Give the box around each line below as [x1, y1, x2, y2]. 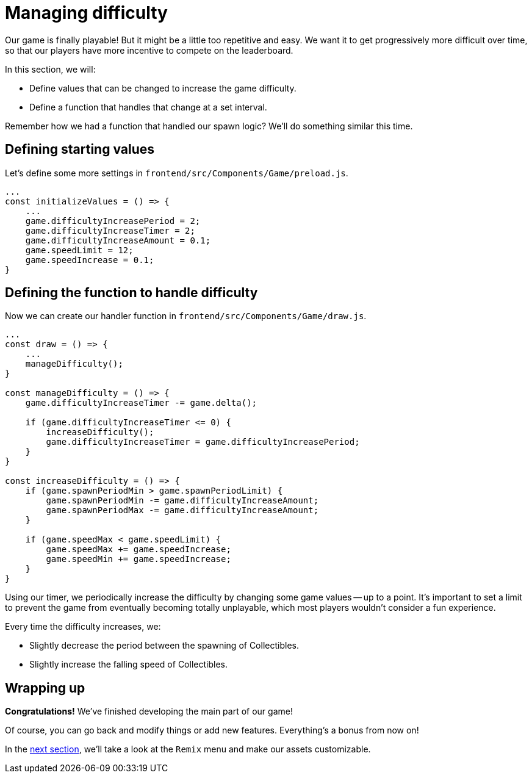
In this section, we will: [5, 63, 96, 74]
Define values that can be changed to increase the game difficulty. [29, 82, 297, 93]
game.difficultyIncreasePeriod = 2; [25, 215, 201, 226]
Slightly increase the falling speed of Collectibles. [29, 659, 228, 670]
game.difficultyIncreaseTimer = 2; [25, 225, 195, 236]
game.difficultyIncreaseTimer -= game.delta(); [25, 398, 257, 408]
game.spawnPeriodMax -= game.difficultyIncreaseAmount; [46, 505, 319, 516]
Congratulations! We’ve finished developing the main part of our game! [5, 706, 293, 717]
